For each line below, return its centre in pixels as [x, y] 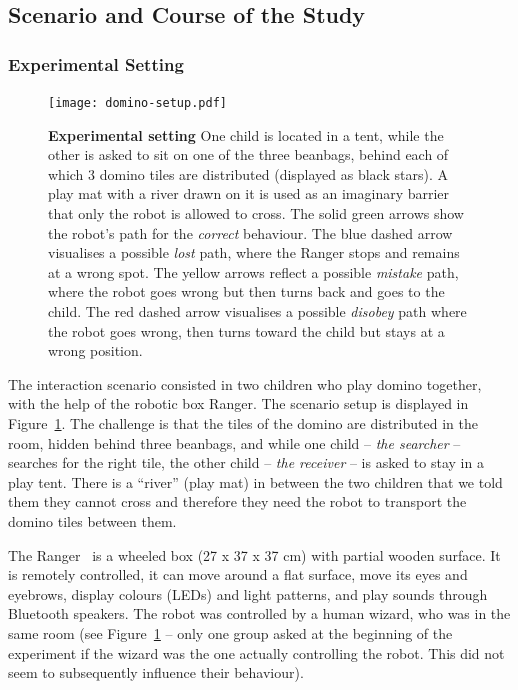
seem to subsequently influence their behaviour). [156, 672]
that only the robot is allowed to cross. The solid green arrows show [256, 213]
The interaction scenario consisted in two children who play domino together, [245, 383]
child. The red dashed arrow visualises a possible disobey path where [257, 311]
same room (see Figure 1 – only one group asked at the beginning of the [230, 632]
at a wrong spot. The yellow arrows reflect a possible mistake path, [253, 271]
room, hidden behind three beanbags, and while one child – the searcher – [234, 442]
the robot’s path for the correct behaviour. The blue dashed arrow [250, 232]
